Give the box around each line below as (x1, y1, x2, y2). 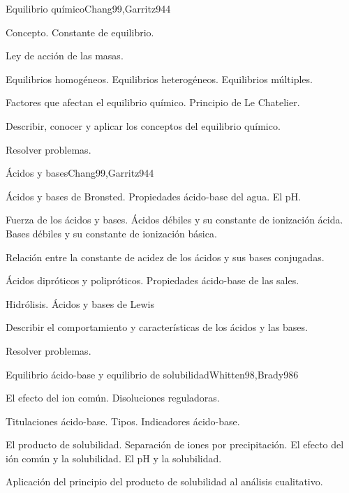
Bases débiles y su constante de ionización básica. (6, 226, 217, 240)
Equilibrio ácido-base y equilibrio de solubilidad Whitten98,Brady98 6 (6, 367, 299, 381)
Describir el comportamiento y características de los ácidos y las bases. (6, 320, 308, 334)
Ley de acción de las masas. (6, 48, 124, 63)
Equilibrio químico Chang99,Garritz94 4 (6, 1, 171, 15)
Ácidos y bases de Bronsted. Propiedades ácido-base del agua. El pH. (6, 189, 302, 203)
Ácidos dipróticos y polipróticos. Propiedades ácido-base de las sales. (6, 273, 299, 288)
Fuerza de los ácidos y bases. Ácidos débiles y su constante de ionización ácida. (6, 212, 343, 227)
